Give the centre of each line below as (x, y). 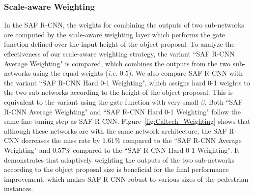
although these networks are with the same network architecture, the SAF (115, 130)
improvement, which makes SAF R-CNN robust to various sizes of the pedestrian (126, 179)
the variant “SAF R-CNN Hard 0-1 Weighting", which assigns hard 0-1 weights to (127, 82)
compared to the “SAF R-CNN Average (182, 140)
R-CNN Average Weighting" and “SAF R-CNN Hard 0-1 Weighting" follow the (123, 111)
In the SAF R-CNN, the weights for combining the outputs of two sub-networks (124, 25)
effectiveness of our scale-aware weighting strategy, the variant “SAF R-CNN (119, 54)
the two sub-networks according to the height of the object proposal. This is (118, 92)
